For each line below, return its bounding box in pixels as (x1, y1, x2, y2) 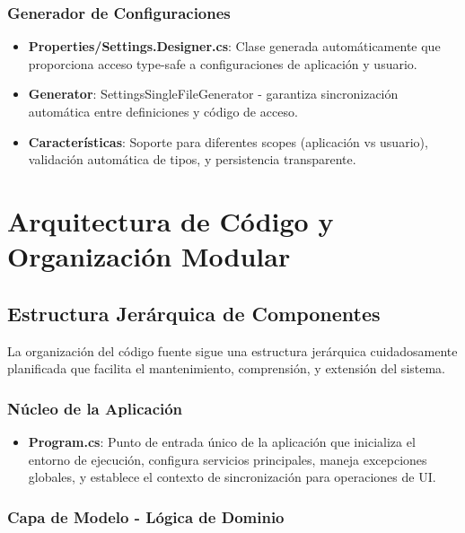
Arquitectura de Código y (7, 202, 334, 239)
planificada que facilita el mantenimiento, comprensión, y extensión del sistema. (7, 359, 446, 378)
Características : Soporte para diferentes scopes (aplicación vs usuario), (28, 132, 428, 151)
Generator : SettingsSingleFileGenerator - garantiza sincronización (28, 84, 399, 103)
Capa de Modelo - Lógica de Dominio (7, 505, 285, 528)
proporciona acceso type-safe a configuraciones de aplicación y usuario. (28, 54, 417, 73)
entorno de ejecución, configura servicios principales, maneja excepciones (28, 450, 427, 468)
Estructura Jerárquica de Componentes (7, 299, 381, 327)
